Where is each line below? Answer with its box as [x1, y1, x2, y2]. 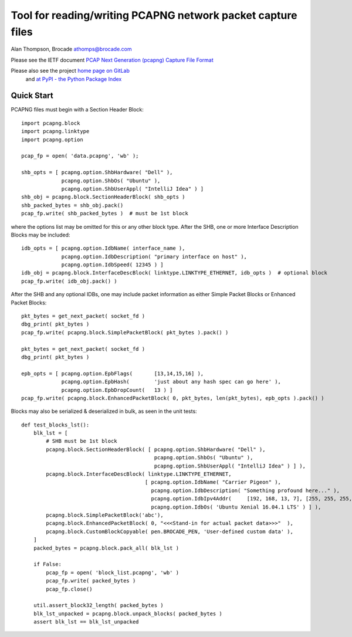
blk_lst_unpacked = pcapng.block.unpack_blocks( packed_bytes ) [33, 610, 222, 617]
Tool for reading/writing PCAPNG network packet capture [11, 9, 297, 22]
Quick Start [11, 91, 53, 101]
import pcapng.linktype [21, 128, 90, 135]
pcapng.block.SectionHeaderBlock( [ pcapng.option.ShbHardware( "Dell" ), [46, 446, 266, 453]
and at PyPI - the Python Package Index [25, 75, 122, 82]
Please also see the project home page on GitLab [11, 67, 130, 74]
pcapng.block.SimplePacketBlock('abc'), [46, 512, 164, 519]
